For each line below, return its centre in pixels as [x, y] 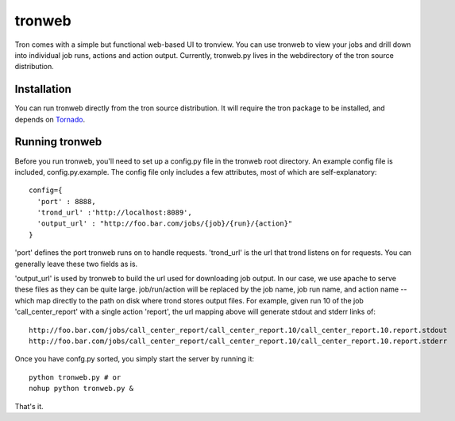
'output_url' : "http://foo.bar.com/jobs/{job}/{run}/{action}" [165, 224]
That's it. [29, 406]
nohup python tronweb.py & [81, 388]
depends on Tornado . [50, 119]
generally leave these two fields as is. [76, 264]
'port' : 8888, [66, 201]
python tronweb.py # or [75, 377]
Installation [43, 89]
